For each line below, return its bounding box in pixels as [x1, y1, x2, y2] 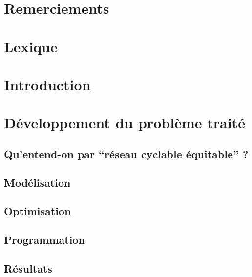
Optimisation [4, 203, 71, 218]
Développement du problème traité [4, 113, 245, 133]
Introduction [4, 74, 91, 94]
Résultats [4, 261, 52, 276]
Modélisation [4, 175, 71, 190]
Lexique [4, 36, 58, 56]
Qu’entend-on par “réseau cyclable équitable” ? [4, 146, 249, 161]
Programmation [4, 232, 85, 247]
